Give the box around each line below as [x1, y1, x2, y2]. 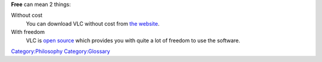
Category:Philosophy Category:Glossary [11, 48, 110, 55]
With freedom [11, 29, 45, 36]
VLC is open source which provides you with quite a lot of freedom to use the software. [26, 36, 241, 44]
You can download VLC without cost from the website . [26, 20, 160, 27]
